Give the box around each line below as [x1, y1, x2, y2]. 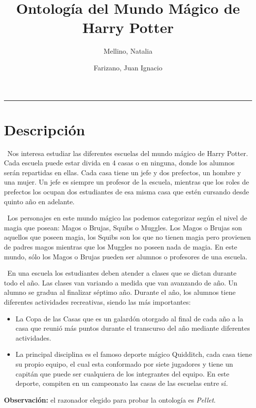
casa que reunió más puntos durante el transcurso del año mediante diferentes [15, 323, 250, 333]
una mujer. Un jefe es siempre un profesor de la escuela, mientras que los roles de [4, 177, 249, 187]
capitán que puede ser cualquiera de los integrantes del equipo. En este [15, 368, 229, 378]
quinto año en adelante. [4, 196, 75, 206]
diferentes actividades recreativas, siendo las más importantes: [4, 296, 191, 307]
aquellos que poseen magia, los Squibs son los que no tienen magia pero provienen [4, 232, 251, 242]
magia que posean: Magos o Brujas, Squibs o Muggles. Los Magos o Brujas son [4, 222, 242, 232]
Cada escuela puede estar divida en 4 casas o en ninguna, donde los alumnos [4, 157, 235, 168]
